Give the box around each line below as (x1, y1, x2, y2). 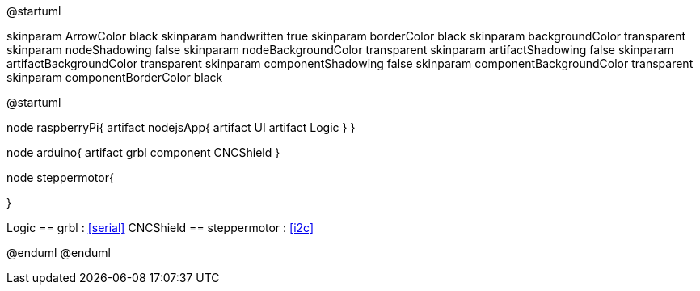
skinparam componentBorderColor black (6, 70, 223, 84)
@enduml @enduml (6, 246, 111, 259)
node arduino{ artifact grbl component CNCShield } (6, 145, 280, 159)
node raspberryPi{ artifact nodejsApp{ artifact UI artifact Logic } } (6, 120, 356, 134)
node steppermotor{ (6, 171, 114, 184)
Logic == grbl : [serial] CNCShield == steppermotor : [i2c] (6, 221, 314, 234)
